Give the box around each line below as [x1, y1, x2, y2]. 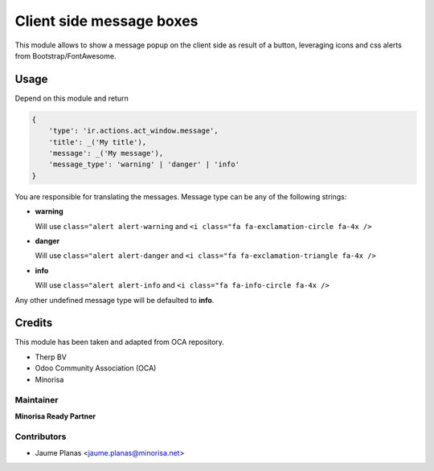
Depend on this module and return [14, 93, 129, 103]
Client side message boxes [14, 12, 199, 30]
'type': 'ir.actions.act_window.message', [48, 126, 219, 136]
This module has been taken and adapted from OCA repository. [14, 338, 225, 347]
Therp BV [35, 352, 68, 362]
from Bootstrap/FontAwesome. [14, 51, 117, 60]
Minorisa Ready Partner [14, 411, 96, 421]
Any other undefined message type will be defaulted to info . [14, 295, 215, 305]
